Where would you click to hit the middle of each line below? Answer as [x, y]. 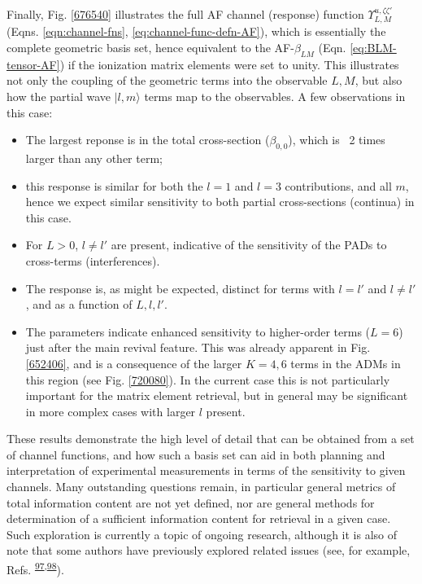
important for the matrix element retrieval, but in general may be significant [217, 395]
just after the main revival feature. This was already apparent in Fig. [198, 347]
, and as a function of [79, 304]
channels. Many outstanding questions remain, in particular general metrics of [201, 487]
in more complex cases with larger [111, 411]
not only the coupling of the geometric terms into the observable [167, 80]
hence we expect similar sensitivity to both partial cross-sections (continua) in [220, 202]
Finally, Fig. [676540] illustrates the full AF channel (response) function [185, 14]
